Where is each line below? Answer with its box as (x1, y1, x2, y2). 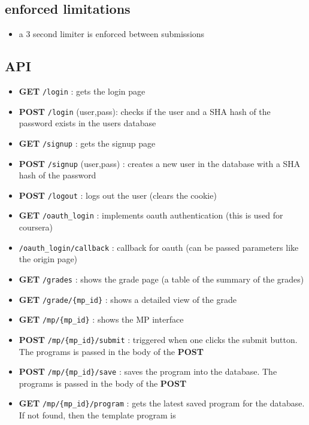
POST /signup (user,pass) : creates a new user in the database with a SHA (19, 157, 301, 169)
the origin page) (19, 253, 78, 265)
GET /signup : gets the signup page (19, 136, 156, 149)
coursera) (19, 221, 53, 233)
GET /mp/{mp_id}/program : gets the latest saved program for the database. (19, 397, 305, 409)
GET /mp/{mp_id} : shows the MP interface (19, 313, 184, 326)
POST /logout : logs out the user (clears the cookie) (19, 189, 217, 201)
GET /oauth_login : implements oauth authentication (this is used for (19, 209, 283, 221)
